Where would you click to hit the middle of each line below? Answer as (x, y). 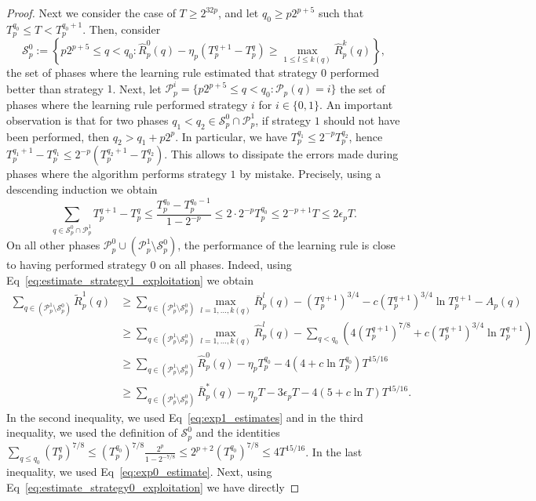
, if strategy (283, 120)
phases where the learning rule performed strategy (127, 105)
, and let (238, 13)
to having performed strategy (77, 265)
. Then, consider (122, 29)
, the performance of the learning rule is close (286, 245)
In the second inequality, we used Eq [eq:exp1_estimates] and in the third (185, 417)
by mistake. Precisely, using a (310, 174)
